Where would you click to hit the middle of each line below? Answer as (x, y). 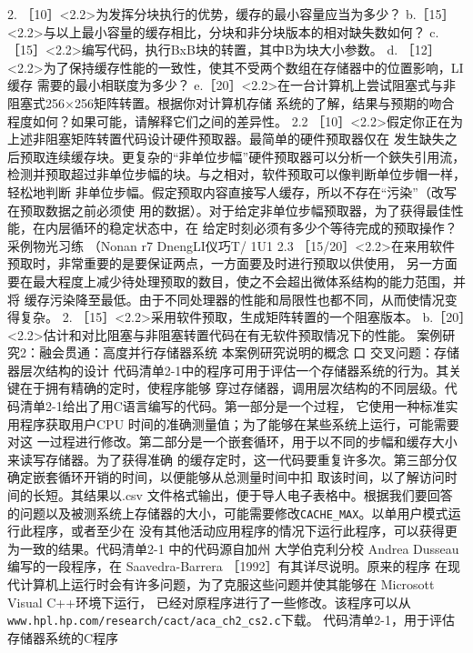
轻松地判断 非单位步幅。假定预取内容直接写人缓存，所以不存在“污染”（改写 (232, 191)
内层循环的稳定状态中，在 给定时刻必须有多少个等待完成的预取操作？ (251, 228)
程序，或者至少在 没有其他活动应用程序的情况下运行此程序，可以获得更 (245, 531)
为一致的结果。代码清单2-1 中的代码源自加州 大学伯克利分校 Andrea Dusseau (233, 548)
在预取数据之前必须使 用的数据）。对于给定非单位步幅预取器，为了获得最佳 (229, 210)
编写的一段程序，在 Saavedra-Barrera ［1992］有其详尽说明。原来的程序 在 (228, 566)
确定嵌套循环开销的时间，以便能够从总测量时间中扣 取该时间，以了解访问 (226, 477)
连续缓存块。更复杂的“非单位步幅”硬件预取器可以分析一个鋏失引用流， (255, 156)
